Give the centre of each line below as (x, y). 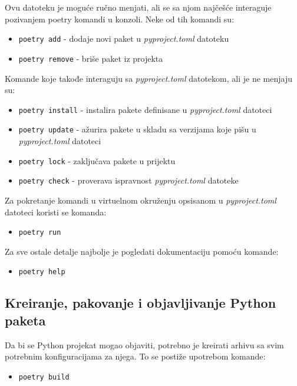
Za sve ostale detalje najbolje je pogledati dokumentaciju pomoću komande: (142, 251)
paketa (25, 320)
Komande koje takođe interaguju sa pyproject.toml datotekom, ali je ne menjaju (148, 78)
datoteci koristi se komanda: (56, 212)
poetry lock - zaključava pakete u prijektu (97, 160)
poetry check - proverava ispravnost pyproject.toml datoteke (128, 180)
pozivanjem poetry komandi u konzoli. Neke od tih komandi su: (120, 19)
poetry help (42, 272)
